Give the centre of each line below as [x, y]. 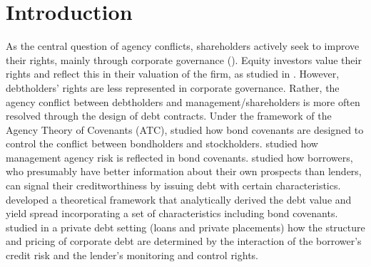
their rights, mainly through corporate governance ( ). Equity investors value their [184, 59]
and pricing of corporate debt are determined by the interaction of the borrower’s [184, 241]
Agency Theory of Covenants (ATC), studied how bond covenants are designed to [185, 129]
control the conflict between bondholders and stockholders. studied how [162, 143]
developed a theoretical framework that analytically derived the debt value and [179, 199]
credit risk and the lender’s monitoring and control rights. [132, 255]
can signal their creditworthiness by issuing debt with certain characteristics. [173, 185]
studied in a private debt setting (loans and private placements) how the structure [185, 227]
